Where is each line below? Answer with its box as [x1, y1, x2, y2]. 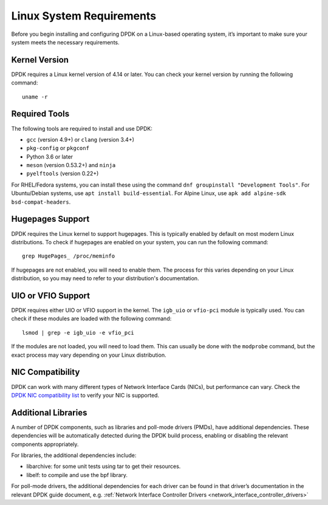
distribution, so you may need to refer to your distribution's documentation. [11, 275, 200, 282]
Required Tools [11, 109, 70, 119]
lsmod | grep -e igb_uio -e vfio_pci [22, 329, 135, 336]
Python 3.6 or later [26, 153, 73, 160]
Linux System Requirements [11, 9, 157, 22]
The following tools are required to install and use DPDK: [11, 125, 153, 132]
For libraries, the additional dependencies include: [11, 452, 137, 459]
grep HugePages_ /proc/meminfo [22, 253, 115, 259]
